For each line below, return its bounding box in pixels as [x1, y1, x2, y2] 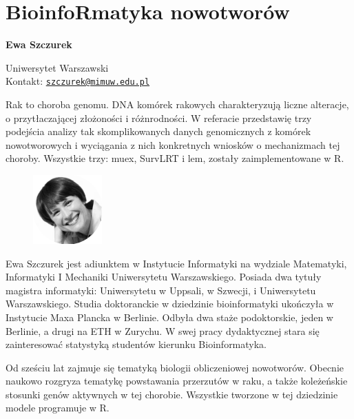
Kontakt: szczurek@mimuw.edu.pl [6, 74, 150, 88]
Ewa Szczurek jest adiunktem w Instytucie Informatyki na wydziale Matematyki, [6, 256, 347, 270]
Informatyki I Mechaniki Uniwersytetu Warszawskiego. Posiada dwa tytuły [6, 269, 322, 284]
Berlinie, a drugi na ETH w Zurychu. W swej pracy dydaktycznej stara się [6, 323, 320, 338]
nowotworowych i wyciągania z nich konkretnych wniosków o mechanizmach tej [6, 137, 340, 152]
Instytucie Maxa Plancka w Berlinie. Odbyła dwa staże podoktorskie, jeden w [6, 309, 333, 324]
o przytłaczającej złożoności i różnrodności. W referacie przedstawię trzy [6, 110, 312, 125]
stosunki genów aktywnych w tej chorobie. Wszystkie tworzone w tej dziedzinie [6, 387, 338, 401]
